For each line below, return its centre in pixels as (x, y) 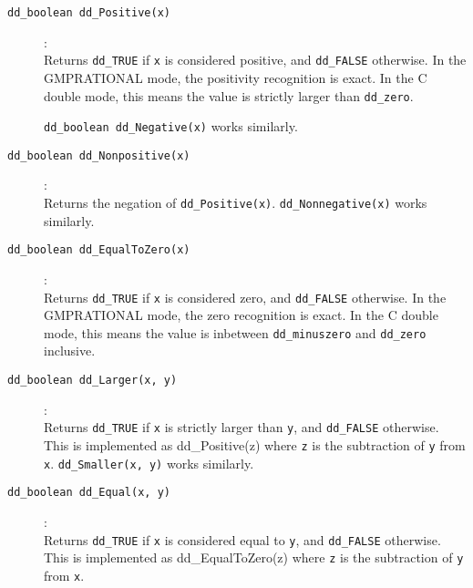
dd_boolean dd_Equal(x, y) (89, 493)
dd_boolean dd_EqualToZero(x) (99, 250)
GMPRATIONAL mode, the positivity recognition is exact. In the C (236, 77)
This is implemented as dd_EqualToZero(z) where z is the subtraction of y (254, 557)
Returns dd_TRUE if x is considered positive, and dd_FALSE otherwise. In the (255, 60)
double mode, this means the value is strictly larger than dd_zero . (229, 95)
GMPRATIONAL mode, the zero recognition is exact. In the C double (241, 315)
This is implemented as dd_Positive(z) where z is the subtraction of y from (255, 444)
